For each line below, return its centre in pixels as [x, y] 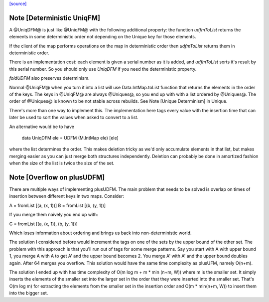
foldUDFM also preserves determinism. [49, 78]
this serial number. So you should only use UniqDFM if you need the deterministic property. [103, 69]
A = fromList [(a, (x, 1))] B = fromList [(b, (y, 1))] [58, 205]
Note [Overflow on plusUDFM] [57, 177]
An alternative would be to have [42, 127]
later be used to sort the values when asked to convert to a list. [74, 118]
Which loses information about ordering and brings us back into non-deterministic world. [100, 233]
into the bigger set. [29, 293]
